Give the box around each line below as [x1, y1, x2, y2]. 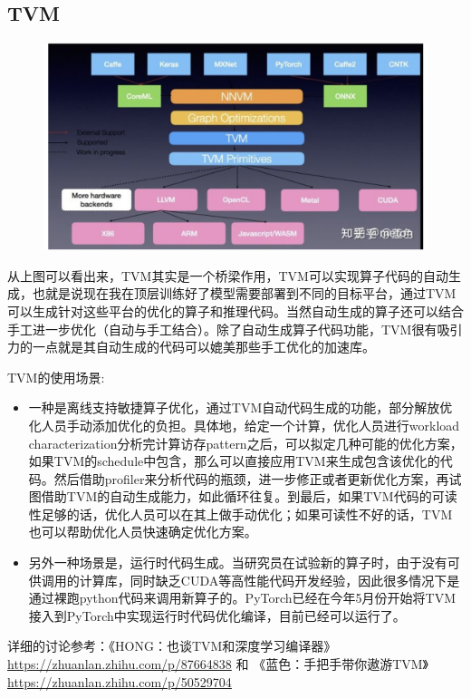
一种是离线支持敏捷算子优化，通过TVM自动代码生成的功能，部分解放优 [28, 398, 453, 417]
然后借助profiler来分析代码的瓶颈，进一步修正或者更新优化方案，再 [53, 469, 449, 488]
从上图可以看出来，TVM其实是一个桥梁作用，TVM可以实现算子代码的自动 [7, 266, 448, 285]
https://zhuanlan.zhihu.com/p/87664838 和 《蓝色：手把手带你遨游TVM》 [7, 654, 429, 674]
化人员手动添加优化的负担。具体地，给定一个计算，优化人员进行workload [28, 415, 460, 434]
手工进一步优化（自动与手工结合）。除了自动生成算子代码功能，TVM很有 [7, 319, 437, 338]
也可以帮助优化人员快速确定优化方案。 [28, 522, 257, 541]
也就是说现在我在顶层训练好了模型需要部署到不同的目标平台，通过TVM [32, 284, 457, 303]
